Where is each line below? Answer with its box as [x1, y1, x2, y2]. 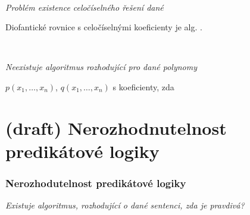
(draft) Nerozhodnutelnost [5, 115, 227, 140]
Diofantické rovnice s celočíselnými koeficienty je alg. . [5, 21, 202, 33]
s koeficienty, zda [112, 80, 174, 93]
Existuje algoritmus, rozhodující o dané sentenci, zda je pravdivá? [5, 199, 245, 211]
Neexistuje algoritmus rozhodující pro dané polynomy [5, 61, 197, 73]
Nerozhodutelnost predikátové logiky [5, 176, 186, 191]
